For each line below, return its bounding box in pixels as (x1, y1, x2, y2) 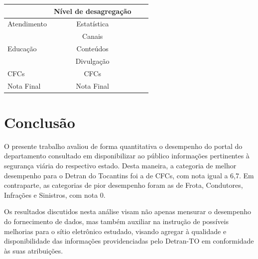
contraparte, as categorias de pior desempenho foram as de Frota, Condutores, (4, 180, 243, 190)
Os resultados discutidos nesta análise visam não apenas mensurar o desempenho (4, 206, 251, 217)
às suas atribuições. (4, 245, 63, 256)
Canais (82, 31, 103, 41)
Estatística (76, 18, 109, 29)
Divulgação (75, 55, 110, 66)
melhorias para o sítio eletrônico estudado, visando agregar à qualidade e (4, 226, 227, 236)
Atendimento (7, 18, 47, 29)
